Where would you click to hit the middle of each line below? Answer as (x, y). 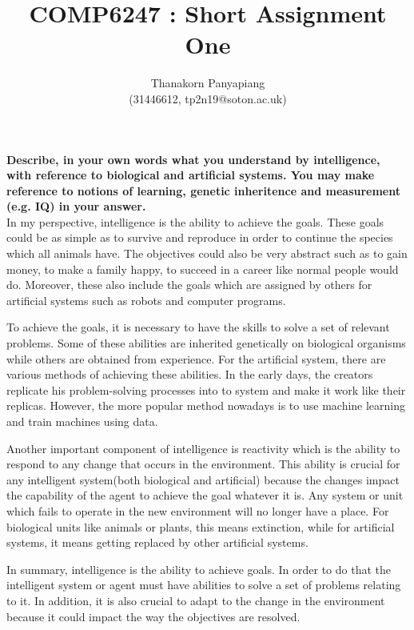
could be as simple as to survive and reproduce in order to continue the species (200, 237)
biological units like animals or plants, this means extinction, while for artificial (201, 526)
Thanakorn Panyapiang (208, 83)
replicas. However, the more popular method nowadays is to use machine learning (206, 405)
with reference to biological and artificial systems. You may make (191, 175)
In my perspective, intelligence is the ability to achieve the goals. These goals (195, 221)
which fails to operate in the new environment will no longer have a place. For (198, 510)
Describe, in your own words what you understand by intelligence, (193, 159)
